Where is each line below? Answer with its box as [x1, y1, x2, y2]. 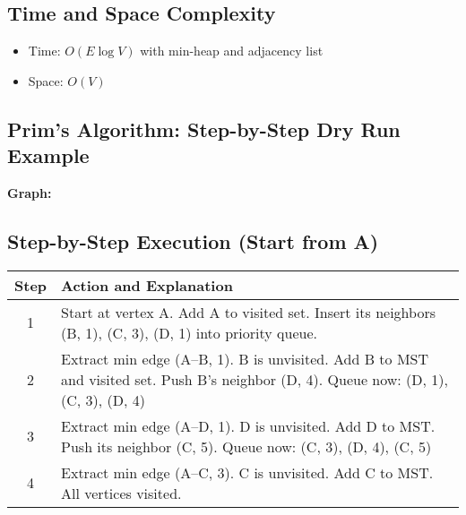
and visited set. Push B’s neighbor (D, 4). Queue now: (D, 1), [61, 368, 449, 390]
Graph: [7, 183, 52, 202]
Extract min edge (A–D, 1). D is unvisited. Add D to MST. [61, 415, 436, 436]
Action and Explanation [61, 274, 233, 296]
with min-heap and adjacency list [140, 41, 324, 60]
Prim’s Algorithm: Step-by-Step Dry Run [7, 115, 401, 142]
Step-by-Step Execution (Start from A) [7, 227, 379, 254]
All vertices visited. [61, 482, 182, 503]
